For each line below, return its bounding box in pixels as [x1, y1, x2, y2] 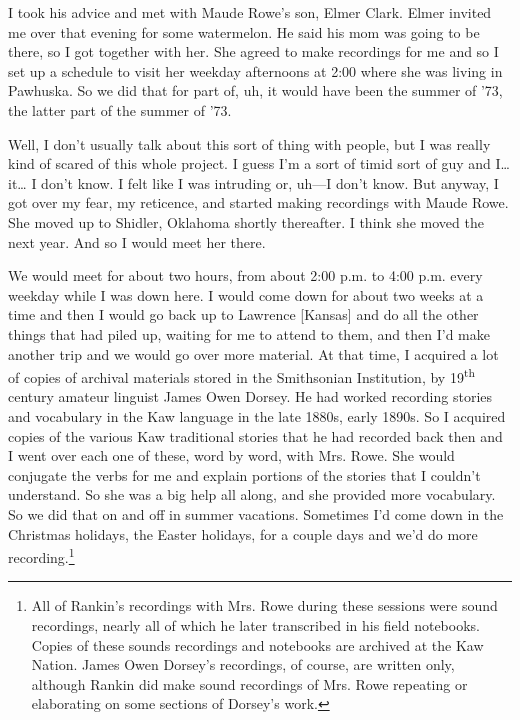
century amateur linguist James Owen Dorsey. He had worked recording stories [8, 386, 493, 407]
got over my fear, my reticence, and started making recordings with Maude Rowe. [8, 192, 509, 213]
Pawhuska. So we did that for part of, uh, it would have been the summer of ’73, [8, 80, 503, 101]
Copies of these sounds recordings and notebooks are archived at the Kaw [31, 634, 484, 655]
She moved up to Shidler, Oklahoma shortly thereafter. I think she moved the [8, 211, 484, 232]
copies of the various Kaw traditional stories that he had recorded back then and [8, 425, 503, 446]
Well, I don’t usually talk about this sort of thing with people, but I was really [8, 133, 491, 154]
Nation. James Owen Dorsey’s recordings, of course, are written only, [31, 654, 455, 675]
